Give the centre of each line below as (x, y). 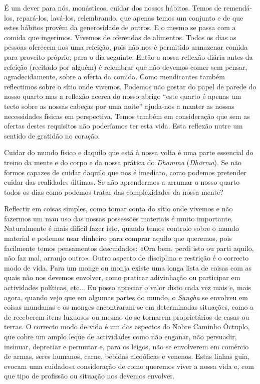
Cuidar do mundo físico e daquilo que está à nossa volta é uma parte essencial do (129, 152)
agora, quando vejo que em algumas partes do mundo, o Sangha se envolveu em (126, 297)
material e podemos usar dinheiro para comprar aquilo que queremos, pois (118, 238)
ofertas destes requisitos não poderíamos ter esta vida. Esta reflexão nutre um (123, 126)
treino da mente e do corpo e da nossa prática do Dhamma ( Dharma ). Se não (123, 162)
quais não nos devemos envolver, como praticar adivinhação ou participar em (122, 277)
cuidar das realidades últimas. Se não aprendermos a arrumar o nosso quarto (122, 182)
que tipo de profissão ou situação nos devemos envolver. (89, 376)
